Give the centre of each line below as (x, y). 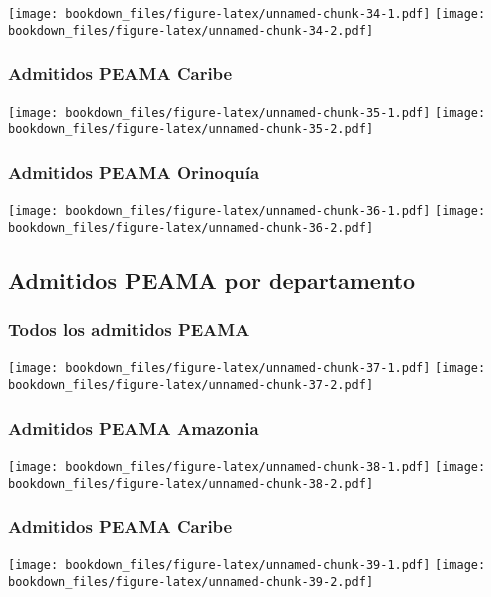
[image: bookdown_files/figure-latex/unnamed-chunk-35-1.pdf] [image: (247, 112)
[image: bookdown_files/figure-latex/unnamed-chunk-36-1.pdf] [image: (247, 211)
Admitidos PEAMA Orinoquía (134, 171)
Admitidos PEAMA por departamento (212, 279)
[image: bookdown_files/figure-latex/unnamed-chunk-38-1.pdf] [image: (247, 466)
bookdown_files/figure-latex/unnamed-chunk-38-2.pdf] (191, 483)
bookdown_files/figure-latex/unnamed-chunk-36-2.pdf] (191, 227)
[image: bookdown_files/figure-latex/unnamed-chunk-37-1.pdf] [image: (247, 368)
